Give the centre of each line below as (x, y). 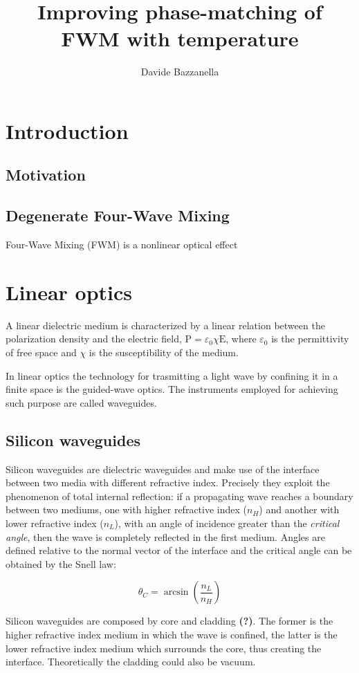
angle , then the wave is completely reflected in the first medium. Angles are (165, 536)
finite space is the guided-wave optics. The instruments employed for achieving (172, 389)
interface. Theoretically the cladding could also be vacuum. (131, 662)
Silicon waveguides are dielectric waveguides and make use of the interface (163, 469)
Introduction (67, 130)
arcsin (176, 592)
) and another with (299, 509)
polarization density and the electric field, (94, 339)
